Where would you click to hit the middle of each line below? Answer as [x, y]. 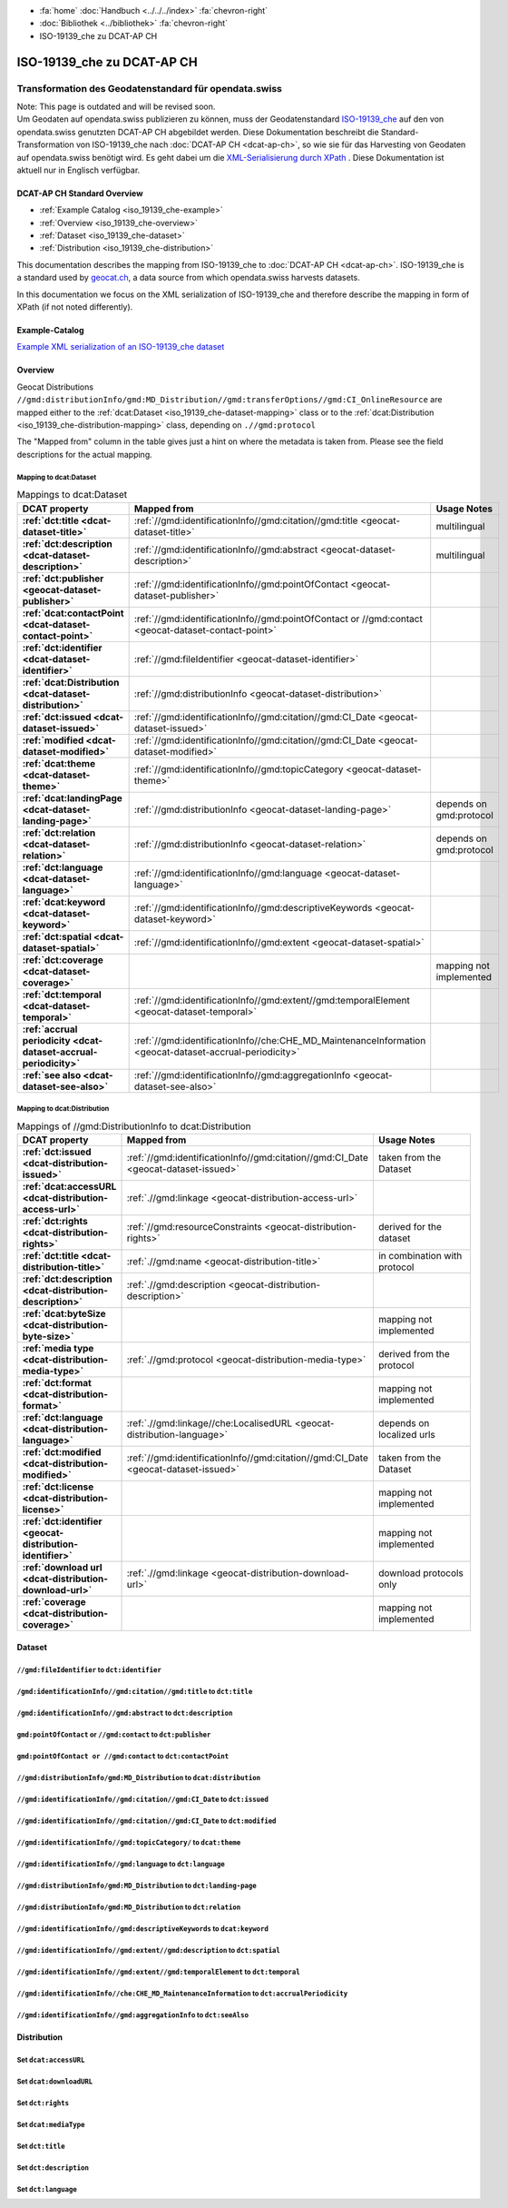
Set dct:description [53, 2168]
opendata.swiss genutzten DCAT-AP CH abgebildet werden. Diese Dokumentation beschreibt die [198, 132]
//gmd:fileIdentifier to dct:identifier [89, 1670]
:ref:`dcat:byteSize [64, 1313]
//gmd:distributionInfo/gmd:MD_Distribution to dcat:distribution [139, 1778]
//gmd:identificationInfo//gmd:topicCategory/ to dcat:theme [129, 1843]
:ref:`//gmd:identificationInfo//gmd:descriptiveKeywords [253, 907]
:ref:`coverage [54, 1601]
